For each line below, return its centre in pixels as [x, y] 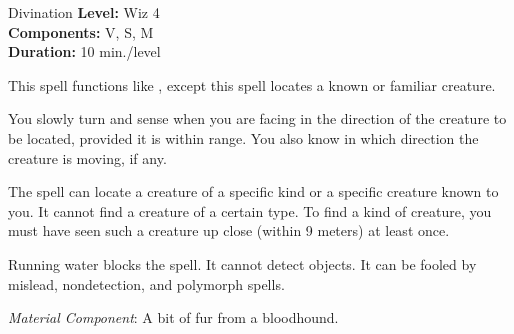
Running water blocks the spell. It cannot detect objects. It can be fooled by [242, 263]
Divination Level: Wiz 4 [84, 12]
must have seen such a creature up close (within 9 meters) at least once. [229, 230]
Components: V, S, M [81, 31]
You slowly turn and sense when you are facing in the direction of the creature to [257, 118]
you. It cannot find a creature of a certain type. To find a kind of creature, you [250, 210]
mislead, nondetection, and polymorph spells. [146, 283]
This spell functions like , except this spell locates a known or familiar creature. [252, 84]
